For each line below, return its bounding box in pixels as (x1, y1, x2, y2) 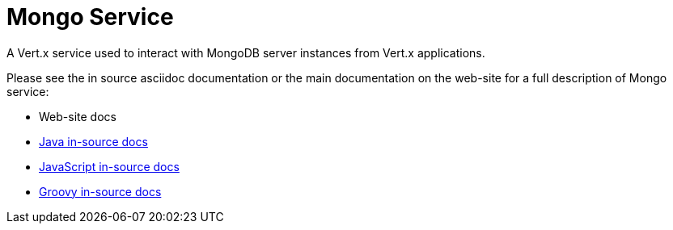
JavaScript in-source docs (39, 159, 180, 174)
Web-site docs (39, 109, 116, 123)
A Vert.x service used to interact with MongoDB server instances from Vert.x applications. (6, 45, 485, 60)
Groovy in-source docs (39, 184, 162, 199)
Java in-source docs (39, 134, 148, 148)
